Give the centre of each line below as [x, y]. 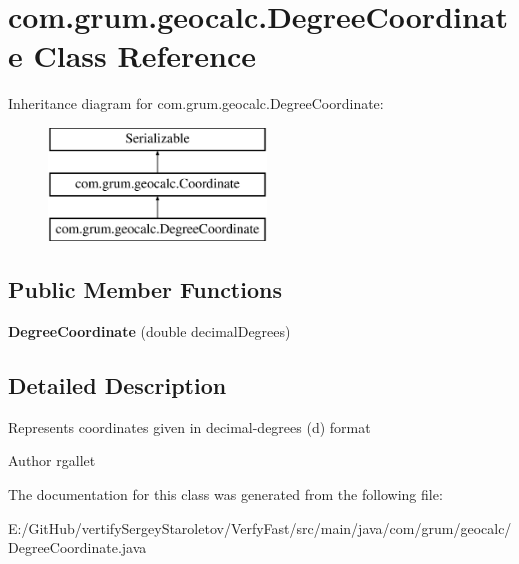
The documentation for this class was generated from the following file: [225, 494]
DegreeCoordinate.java [77, 547]
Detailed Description [117, 385]
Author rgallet [52, 460]
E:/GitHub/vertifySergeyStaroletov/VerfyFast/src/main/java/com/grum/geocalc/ [260, 527]
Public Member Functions [145, 289]
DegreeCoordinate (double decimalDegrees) [149, 331]
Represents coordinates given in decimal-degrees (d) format [189, 426]
